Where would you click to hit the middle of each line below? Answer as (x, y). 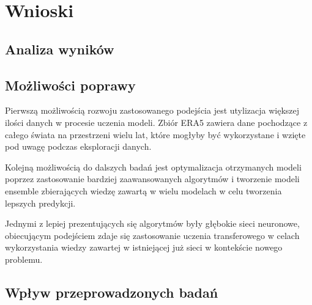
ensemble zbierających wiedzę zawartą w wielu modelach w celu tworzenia (143, 190)
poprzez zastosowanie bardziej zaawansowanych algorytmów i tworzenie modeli (152, 179)
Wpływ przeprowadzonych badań (112, 292)
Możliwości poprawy (70, 85)
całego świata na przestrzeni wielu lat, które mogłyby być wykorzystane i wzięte (155, 134)
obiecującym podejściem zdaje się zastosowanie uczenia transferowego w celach (152, 235)
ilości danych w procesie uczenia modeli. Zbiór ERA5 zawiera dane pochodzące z (156, 122)
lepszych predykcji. (40, 203)
